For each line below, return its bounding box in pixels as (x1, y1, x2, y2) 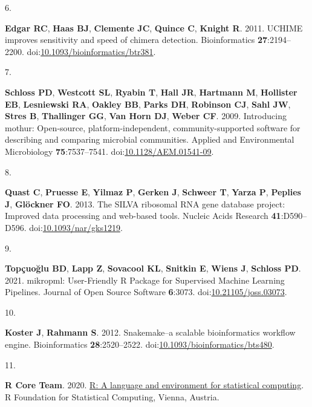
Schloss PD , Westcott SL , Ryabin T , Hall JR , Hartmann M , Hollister (5, 85, 297, 98)
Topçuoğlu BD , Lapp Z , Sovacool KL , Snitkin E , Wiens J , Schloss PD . (5, 262, 301, 275)
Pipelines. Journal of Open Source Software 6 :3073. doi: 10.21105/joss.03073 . (5, 285, 287, 298)
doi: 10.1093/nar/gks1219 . (29, 221, 123, 233)
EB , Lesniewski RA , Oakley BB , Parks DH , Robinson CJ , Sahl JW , (5, 97, 291, 110)
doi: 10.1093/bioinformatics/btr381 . (27, 45, 156, 57)
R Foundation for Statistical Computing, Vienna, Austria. (5, 390, 219, 403)
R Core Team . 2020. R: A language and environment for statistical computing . (5, 379, 304, 391)
